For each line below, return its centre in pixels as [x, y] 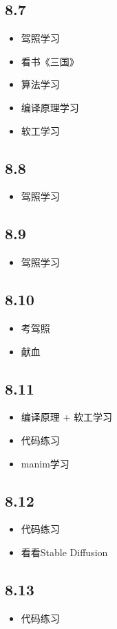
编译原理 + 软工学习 [67, 417]
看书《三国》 [50, 61]
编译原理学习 [50, 107]
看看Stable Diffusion [64, 552]
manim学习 [45, 463]
